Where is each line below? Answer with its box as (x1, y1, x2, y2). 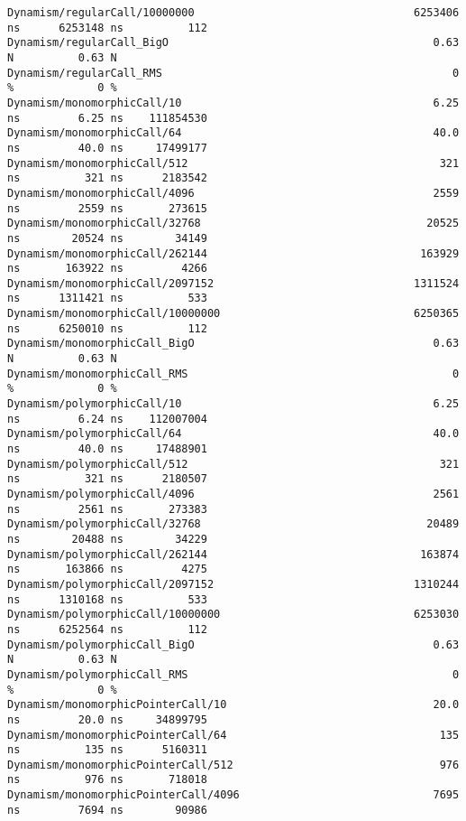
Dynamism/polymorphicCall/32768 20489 (7, 518, 460, 531)
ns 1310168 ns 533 (7, 592, 207, 606)
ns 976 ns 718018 (7, 773, 207, 787)
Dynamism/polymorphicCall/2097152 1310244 (7, 577, 460, 591)
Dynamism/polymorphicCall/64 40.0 (7, 427, 460, 441)
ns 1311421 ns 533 (7, 292, 207, 305)
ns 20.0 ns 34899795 (7, 713, 207, 726)
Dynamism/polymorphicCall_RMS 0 (7, 667, 460, 681)
